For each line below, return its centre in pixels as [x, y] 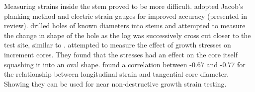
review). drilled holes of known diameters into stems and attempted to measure [125, 25]
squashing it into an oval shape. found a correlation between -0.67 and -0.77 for [125, 64]
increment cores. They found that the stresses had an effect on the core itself [121, 54]
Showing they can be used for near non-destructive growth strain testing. [115, 83]
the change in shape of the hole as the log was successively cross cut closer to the [127, 35]
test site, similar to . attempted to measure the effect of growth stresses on [118, 45]
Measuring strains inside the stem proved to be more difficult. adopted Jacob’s [124, 6]
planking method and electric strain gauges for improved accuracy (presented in [126, 16]
